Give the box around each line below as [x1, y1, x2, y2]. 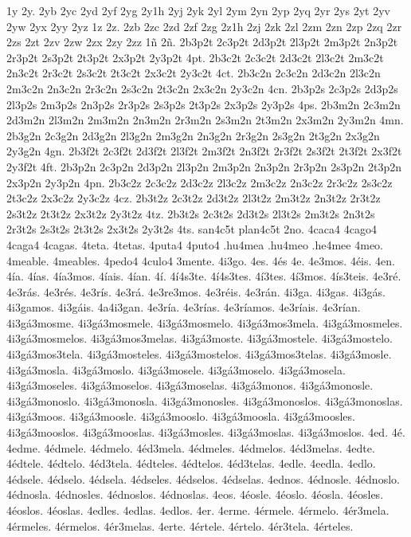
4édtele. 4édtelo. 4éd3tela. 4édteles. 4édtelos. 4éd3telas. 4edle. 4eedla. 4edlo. [6, 455, 376, 472]
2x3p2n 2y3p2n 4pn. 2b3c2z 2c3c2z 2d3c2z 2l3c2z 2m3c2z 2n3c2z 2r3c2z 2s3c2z [6, 174, 393, 190]
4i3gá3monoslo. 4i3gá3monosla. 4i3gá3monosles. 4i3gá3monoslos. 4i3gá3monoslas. [6, 392, 403, 409]
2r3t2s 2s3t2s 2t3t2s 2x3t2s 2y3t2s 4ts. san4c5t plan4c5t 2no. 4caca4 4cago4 [6, 221, 377, 237]
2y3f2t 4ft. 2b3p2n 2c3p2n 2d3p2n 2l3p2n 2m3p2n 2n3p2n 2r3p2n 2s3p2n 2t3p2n [6, 158, 402, 174]
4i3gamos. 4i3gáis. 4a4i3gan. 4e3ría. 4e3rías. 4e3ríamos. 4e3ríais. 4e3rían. [6, 299, 361, 316]
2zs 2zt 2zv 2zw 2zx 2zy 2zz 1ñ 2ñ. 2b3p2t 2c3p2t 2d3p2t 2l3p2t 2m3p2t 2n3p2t [6, 33, 398, 50]
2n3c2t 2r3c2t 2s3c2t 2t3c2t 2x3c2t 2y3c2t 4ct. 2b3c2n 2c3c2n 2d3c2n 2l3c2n [6, 65, 381, 81]
